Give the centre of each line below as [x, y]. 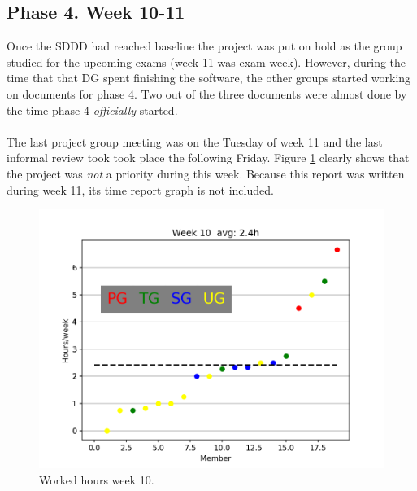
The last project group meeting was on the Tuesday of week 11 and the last [195, 141]
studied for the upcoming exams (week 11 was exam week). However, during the [206, 61]
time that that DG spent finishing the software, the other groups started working [209, 78]
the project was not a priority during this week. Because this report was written [206, 173]
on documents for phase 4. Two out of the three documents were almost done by [207, 93]
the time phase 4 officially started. [92, 110]
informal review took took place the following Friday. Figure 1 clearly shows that [208, 158]
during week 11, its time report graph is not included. [140, 189]
